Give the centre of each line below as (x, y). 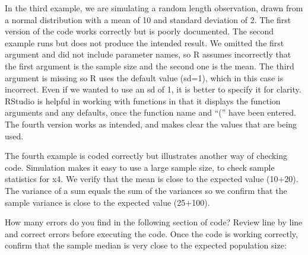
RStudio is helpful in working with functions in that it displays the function (143, 101)
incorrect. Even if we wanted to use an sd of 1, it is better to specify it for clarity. (153, 89)
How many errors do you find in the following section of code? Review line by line (154, 222)
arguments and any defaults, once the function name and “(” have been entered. (151, 112)
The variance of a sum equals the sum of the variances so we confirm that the (146, 190)
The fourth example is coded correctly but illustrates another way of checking (146, 156)
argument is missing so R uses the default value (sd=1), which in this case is (144, 77)
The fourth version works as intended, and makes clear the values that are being (151, 124)
